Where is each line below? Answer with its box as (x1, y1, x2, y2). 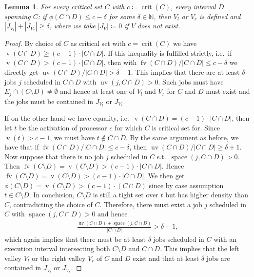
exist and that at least (133, 253, 199, 263)
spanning (4, 11, 31, 21)
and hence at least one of (60, 86, 135, 96)
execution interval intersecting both (4, 243, 110, 254)
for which (115, 123, 142, 133)
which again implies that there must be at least (4, 234, 146, 244)
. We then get (144, 170, 185, 181)
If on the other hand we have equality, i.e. (4, 113, 129, 123)
